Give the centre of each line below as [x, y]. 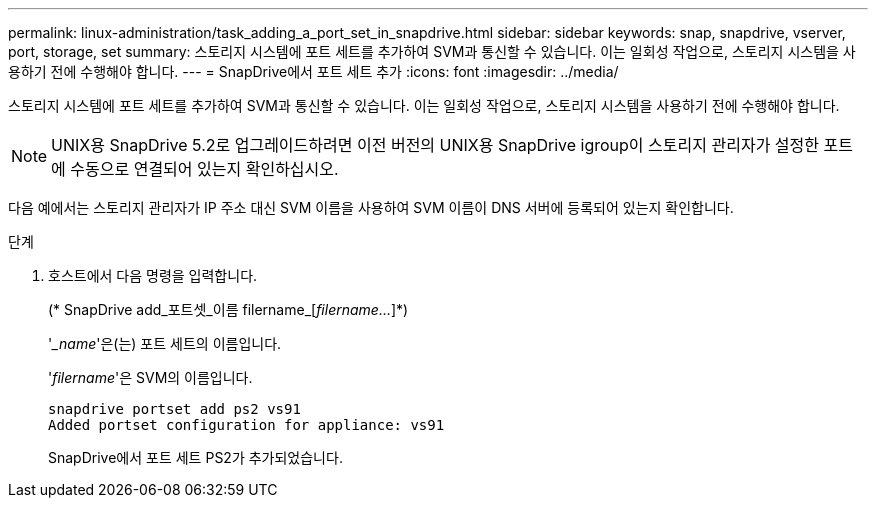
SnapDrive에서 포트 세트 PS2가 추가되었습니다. [195, 457]
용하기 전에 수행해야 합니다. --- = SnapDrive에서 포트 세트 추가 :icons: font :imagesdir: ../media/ [313, 71]
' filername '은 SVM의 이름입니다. [150, 377]
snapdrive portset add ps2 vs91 [174, 409]
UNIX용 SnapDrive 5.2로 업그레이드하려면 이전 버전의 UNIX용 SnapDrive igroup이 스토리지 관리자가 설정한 [435, 145]
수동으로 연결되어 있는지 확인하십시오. [204, 169]
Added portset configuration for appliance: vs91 [246, 425]
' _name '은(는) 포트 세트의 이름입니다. [165, 343]
